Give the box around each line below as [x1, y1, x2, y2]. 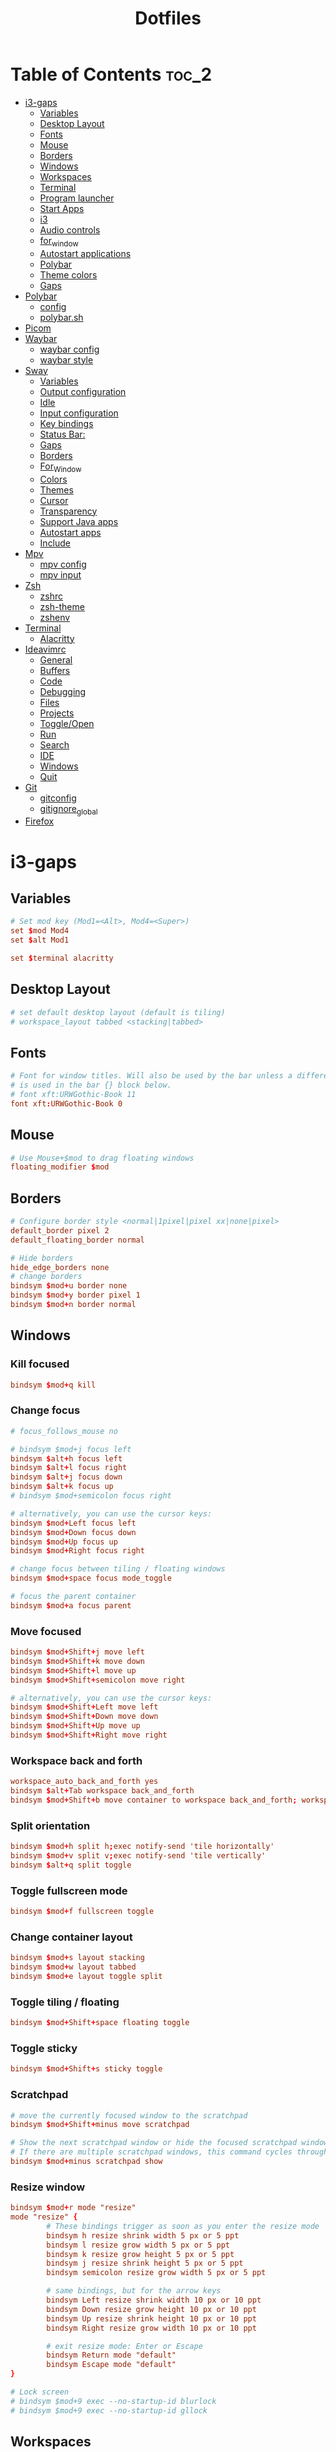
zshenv [39, 611, 71, 623]
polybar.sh [39, 311, 84, 323]
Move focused [10, 1624, 82, 1638]
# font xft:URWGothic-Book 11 [10, 1089, 137, 1099]
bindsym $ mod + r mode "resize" [10, 2203, 137, 2213]
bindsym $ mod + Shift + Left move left [10, 1702, 159, 1712]
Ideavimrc [24, 643, 67, 655]
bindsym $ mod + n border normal [10, 1300, 137, 1310]
